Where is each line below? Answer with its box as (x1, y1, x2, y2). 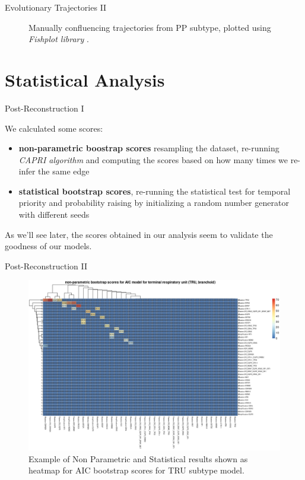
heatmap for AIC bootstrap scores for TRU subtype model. (28, 464, 244, 476)
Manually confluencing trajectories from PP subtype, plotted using (28, 21, 271, 33)
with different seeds (18, 208, 90, 221)
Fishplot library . (28, 33, 89, 45)
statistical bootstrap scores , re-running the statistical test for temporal (18, 185, 291, 197)
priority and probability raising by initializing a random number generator (18, 196, 289, 209)
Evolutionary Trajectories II (5, 1, 107, 13)
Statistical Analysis (5, 67, 165, 91)
